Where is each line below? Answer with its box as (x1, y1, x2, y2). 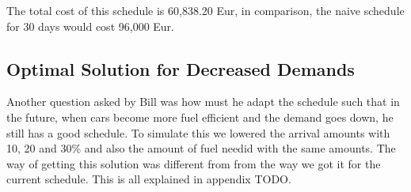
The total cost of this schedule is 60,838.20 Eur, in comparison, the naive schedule (6, 2, 405, 18)
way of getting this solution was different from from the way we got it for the (6, 155, 381, 171)
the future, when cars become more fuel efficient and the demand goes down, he (6, 108, 394, 125)
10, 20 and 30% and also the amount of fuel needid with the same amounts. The (6, 140, 396, 156)
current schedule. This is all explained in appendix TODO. (6, 171, 291, 187)
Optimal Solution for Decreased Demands (6, 56, 355, 81)
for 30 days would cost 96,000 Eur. (6, 17, 174, 34)
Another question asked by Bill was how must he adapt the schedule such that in (6, 93, 400, 110)
